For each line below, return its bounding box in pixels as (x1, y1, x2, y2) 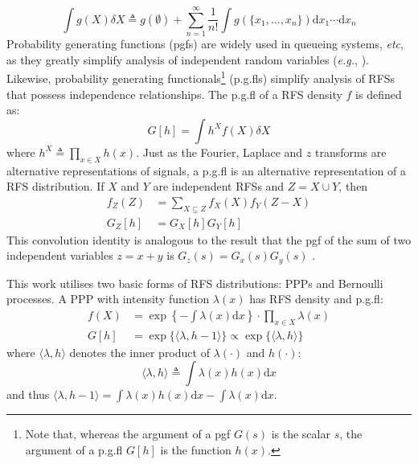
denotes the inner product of (69, 343, 210, 360)
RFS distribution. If (6, 178, 104, 195)
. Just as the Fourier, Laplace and (136, 143, 303, 160)
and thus (6, 386, 50, 403)
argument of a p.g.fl (25, 441, 123, 458)
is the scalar (271, 425, 330, 442)
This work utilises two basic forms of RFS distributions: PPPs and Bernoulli (6, 274, 383, 291)
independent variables (6, 247, 113, 264)
